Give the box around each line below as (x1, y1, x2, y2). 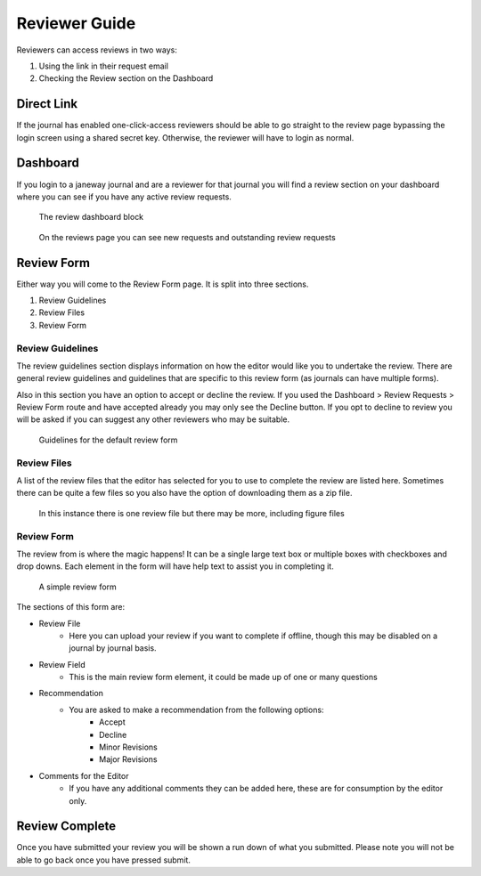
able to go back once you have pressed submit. (16, 855, 192, 865)
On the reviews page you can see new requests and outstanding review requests (38, 231, 336, 242)
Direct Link (16, 96, 78, 111)
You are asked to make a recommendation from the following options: (69, 704, 324, 715)
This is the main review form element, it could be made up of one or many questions (69, 672, 378, 683)
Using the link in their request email (38, 61, 169, 71)
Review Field (38, 659, 86, 669)
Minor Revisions (99, 742, 158, 752)
